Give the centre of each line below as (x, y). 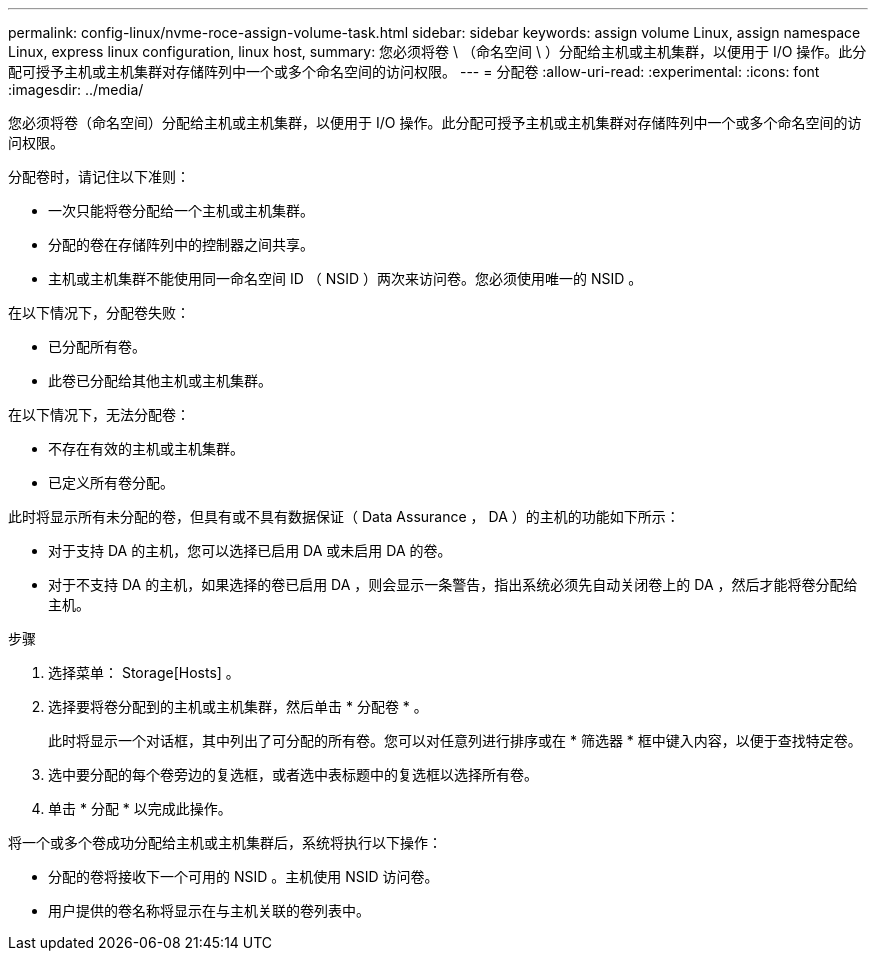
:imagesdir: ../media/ (76, 89)
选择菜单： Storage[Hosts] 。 (144, 672)
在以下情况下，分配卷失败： (99, 312)
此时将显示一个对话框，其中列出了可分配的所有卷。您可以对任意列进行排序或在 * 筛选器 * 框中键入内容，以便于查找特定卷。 (455, 740)
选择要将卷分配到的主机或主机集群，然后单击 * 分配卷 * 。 (238, 706)
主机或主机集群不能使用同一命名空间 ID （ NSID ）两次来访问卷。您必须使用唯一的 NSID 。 (345, 278)
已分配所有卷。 (97, 346)
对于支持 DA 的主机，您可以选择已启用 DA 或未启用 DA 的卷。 (250, 550)
